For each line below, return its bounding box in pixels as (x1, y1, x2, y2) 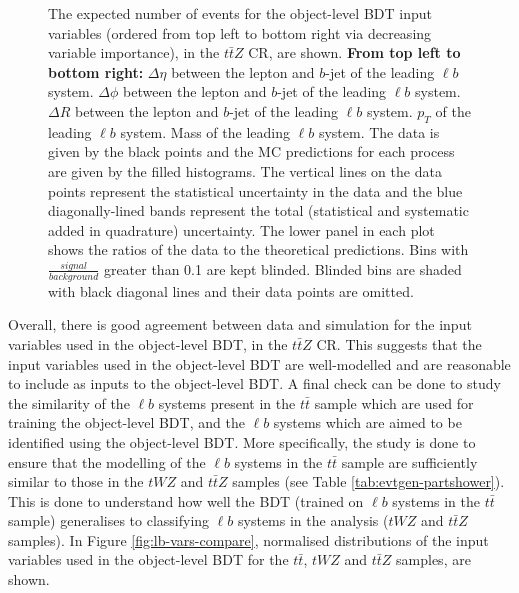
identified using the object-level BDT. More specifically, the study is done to (8, 431, 476, 452)
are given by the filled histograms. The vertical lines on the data (48, 160, 442, 181)
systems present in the (158, 392, 296, 413)
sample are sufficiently (341, 451, 478, 472)
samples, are (396, 549, 471, 570)
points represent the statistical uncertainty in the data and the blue (48, 180, 463, 201)
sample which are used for (314, 392, 474, 413)
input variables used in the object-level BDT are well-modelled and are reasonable (8, 353, 511, 374)
